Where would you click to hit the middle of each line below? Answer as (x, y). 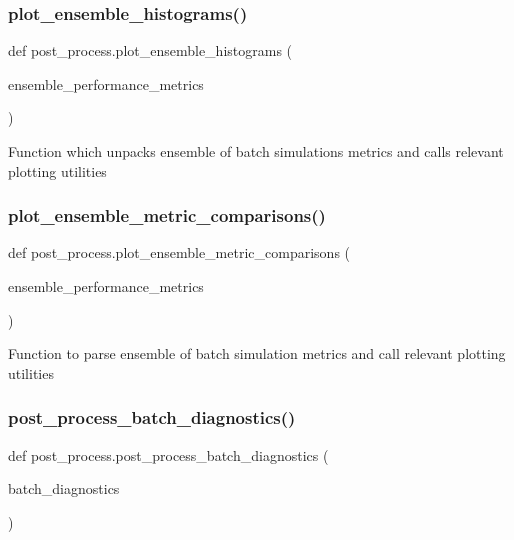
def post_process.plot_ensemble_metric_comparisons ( (179, 252)
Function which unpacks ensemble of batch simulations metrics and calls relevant (256, 151)
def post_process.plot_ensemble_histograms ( (150, 50)
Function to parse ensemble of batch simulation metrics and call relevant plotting (257, 353)
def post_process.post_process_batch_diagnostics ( (168, 454)
